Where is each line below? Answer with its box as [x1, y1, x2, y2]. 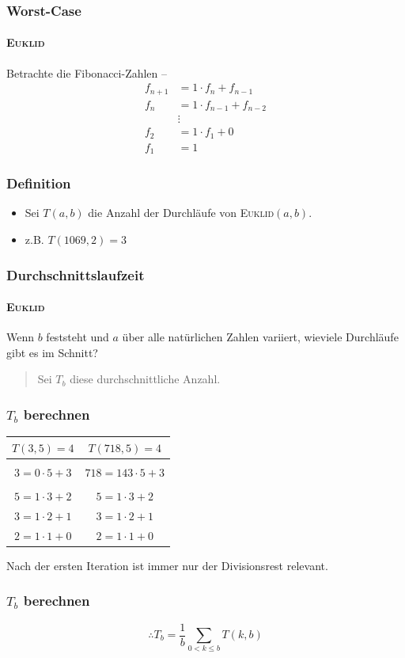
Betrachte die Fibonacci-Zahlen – [6, 64, 168, 81]
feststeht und [46, 329, 109, 345]
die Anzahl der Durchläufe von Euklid [88, 204, 274, 221]
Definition [6, 173, 71, 193]
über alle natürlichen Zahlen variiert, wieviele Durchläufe [122, 329, 399, 345]
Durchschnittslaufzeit [6, 264, 145, 284]
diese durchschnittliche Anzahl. [70, 371, 221, 387]
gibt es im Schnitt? [6, 344, 98, 360]
